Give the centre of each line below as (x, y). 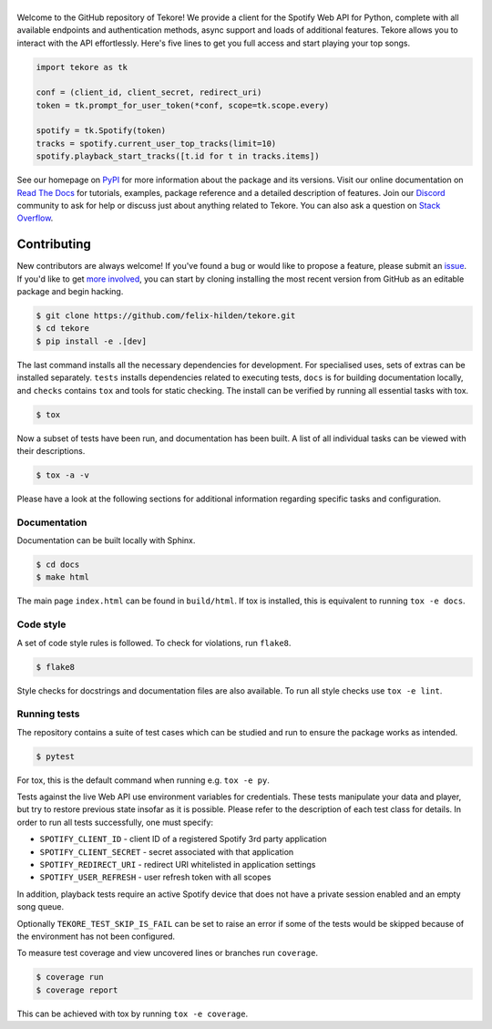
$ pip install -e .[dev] (92, 341)
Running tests (48, 714)
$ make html (63, 577)
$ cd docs (58, 565)
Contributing (54, 245)
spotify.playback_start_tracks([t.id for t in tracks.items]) (178, 156)
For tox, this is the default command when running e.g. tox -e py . (143, 780)
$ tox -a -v (63, 475)
